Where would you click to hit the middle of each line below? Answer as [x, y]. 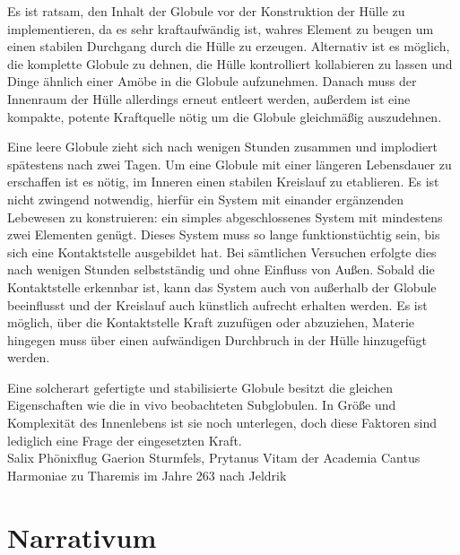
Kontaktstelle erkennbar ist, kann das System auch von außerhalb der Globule [222, 286]
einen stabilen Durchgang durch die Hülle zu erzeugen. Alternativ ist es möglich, [229, 46]
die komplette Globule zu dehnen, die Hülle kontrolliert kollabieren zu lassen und [230, 63]
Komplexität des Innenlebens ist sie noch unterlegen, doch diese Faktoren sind [222, 423]
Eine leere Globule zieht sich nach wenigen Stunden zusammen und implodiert [223, 147]
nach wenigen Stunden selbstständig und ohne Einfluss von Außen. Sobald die [221, 269]
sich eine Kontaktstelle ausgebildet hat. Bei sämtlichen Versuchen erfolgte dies [222, 251]
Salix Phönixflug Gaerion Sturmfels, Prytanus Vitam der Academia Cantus [214, 458]
